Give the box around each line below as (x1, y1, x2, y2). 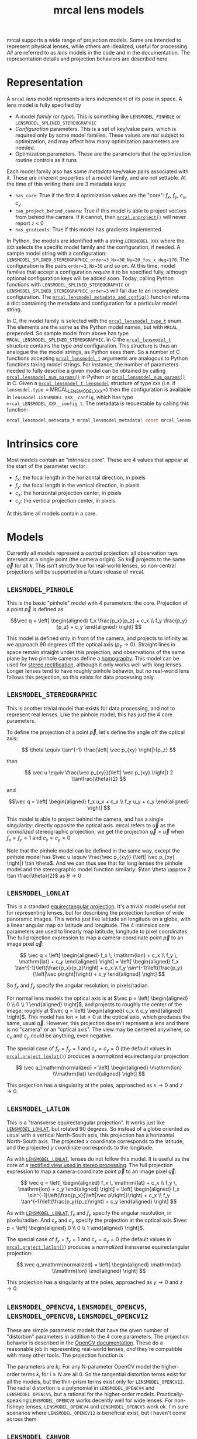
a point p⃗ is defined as (6, 606, 64, 613)
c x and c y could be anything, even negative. (6, 1032, 113, 1041)
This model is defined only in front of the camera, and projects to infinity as (6, 635, 188, 642)
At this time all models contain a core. (6, 510, 97, 517)
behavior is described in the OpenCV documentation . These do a (6, 1339, 163, 1346)
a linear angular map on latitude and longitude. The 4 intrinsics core (6, 922, 170, 929)
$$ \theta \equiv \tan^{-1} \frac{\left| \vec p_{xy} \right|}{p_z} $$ (21, 746, 177, 753)
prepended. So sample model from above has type (6, 329, 129, 336)
